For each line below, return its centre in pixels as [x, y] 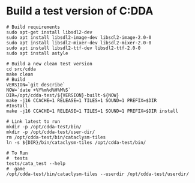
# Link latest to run [33, 121]
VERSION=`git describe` [36, 85]
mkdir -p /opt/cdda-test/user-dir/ [51, 132]
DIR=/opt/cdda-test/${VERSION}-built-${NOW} [63, 95]
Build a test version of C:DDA [80, 11]
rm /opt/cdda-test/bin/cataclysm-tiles [56, 137]
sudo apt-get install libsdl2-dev [49, 32]
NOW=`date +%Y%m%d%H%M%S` [38, 90]
